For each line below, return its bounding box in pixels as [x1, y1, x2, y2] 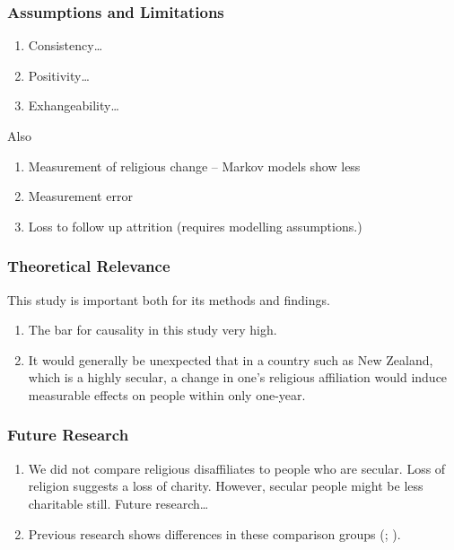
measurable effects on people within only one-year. [28, 385, 306, 404]
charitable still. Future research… [28, 493, 209, 512]
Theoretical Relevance [7, 255, 170, 277]
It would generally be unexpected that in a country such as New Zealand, [28, 350, 433, 369]
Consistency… [28, 36, 103, 55]
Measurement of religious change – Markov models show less [28, 156, 361, 175]
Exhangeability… [28, 96, 119, 115]
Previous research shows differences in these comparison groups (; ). [28, 524, 401, 543]
